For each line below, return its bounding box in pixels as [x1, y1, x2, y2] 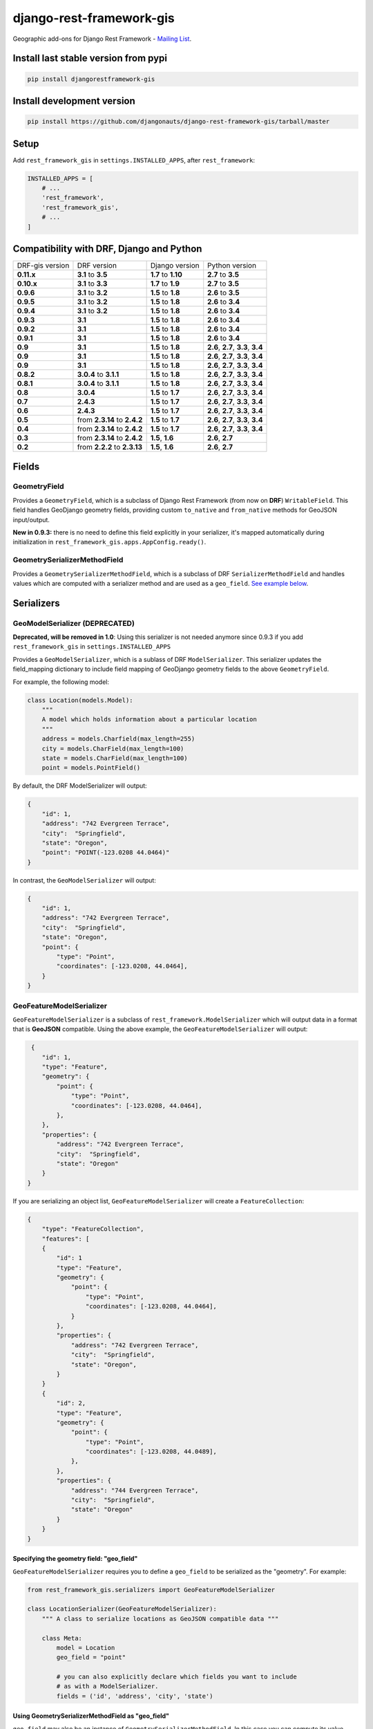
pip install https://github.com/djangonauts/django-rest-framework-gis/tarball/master [27, 118, 330, 126]
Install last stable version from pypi [12, 53, 168, 64]
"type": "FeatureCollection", [41, 1225, 144, 1233]
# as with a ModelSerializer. [56, 1683, 159, 1690]
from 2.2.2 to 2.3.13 [77, 443, 143, 452]
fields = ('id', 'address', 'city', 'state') [56, 1692, 213, 1700]
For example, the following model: [12, 678, 110, 686]
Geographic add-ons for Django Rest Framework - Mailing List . [12, 35, 192, 43]
